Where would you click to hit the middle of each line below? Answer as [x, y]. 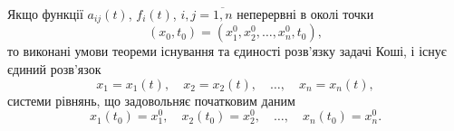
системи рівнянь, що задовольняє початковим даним [151, 100]
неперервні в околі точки [305, 14]
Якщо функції [45, 14]
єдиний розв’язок [54, 69]
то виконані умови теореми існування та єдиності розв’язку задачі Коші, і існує [227, 51]
